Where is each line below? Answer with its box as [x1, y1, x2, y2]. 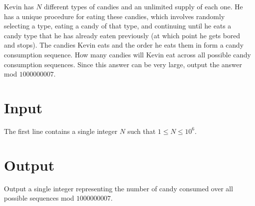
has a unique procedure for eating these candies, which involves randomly [4, 11, 225, 21]
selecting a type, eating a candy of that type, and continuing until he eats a [4, 21, 231, 31]
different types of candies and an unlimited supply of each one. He [44, 1, 243, 11]
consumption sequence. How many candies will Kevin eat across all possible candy [4, 49, 251, 59]
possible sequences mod [4, 193, 75, 203]
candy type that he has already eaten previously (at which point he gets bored [4, 30, 240, 40]
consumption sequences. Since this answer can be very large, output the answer [4, 59, 242, 69]
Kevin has [4, 1, 34, 11]
